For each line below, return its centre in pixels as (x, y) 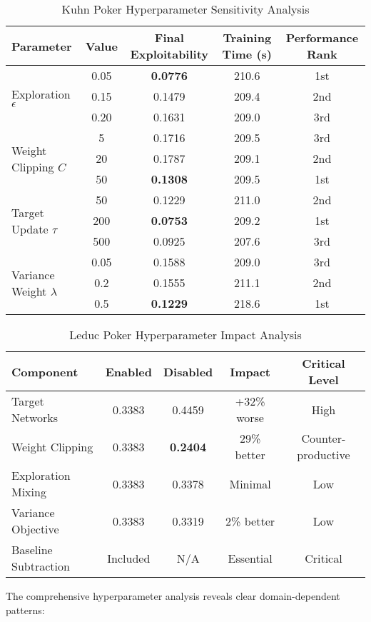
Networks (35, 417)
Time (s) (247, 54)
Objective (35, 529)
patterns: (25, 610)
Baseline (32, 550)
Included (129, 558)
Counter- (324, 438)
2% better (250, 521)
